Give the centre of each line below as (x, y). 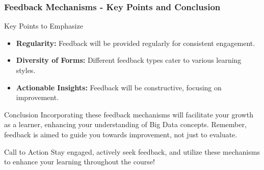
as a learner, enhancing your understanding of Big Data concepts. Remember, (125, 124)
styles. (26, 70)
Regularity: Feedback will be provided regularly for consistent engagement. (136, 43)
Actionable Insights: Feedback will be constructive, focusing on (119, 87)
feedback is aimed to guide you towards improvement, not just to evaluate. (121, 134)
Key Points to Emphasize (44, 26)
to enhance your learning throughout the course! (80, 162)
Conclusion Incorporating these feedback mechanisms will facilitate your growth (129, 114)
